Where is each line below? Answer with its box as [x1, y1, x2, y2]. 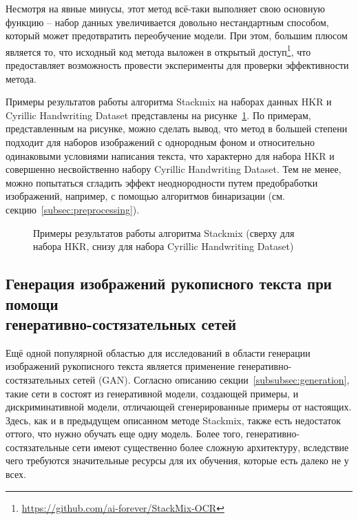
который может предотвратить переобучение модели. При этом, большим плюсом [6, 28, 348, 43]
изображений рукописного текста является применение [6, 359, 235, 373]
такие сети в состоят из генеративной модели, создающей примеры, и [6, 386, 299, 400]
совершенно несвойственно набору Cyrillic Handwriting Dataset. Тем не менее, [6, 162, 341, 176]
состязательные [6, 439, 70, 454]
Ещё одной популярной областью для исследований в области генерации [6, 345, 310, 360]
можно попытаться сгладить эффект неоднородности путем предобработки [6, 175, 318, 189]
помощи [6, 293, 59, 314]
